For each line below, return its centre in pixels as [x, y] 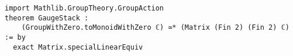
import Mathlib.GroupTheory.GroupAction [85, 8]
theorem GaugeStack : [47, 18]
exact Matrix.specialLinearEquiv [78, 47]
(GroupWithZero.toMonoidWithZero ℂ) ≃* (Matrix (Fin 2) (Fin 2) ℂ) [155, 28]
